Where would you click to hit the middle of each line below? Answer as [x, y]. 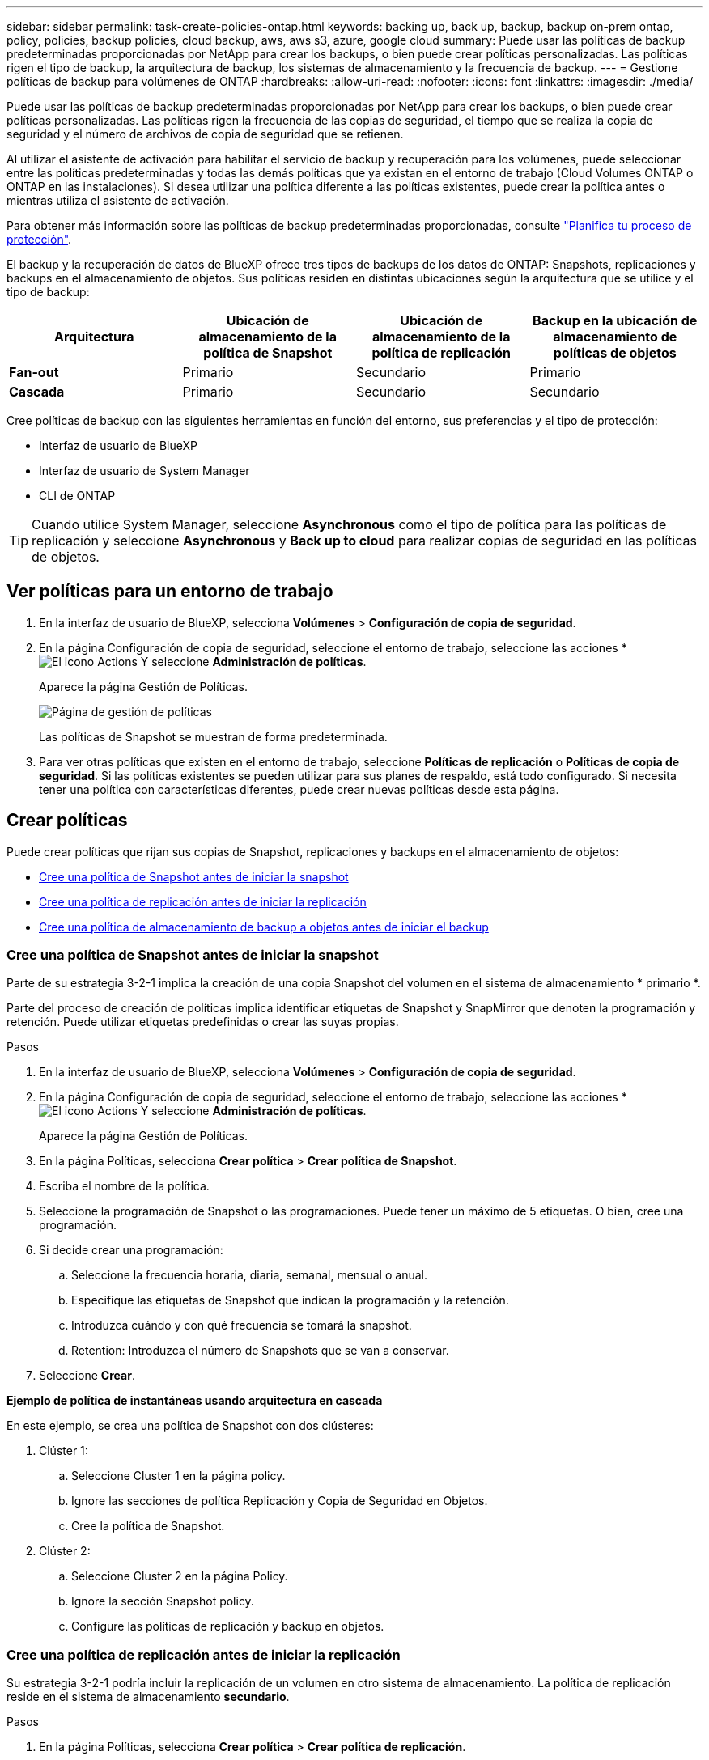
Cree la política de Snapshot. [148, 1526]
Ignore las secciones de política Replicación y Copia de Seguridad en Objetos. [280, 1501]
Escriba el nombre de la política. [124, 1186]
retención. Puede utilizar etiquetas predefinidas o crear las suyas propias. [203, 1022]
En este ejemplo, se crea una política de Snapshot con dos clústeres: [190, 1426]
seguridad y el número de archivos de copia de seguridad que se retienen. [205, 134]
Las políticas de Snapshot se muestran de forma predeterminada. [213, 736]
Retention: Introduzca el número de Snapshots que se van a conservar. [260, 1351]
